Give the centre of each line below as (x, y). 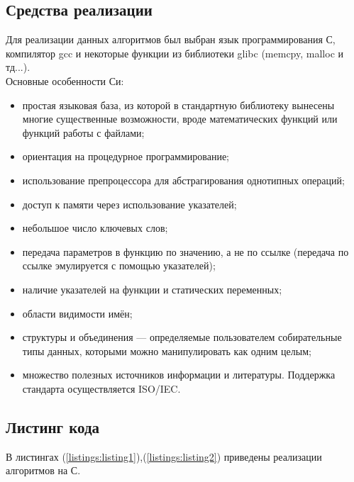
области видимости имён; (77, 313)
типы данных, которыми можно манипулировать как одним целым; (167, 351)
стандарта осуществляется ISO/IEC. (101, 388)
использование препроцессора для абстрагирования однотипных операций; (183, 180)
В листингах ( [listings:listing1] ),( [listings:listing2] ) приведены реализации (164, 456)
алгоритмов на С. (43, 470)
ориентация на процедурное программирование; (126, 156)
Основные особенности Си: (65, 80)
